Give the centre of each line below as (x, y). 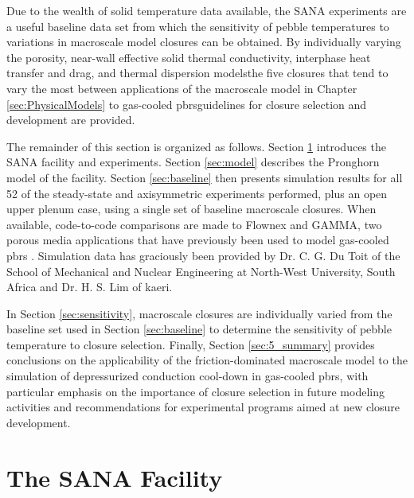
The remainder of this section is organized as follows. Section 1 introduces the (196, 146)
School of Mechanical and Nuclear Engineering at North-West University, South (201, 271)
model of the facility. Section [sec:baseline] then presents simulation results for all (205, 177)
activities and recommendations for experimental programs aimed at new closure (203, 407)
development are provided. (71, 120)
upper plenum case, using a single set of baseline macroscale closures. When (191, 209)
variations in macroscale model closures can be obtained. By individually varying (204, 42)
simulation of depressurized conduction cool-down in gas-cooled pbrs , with (187, 376)
